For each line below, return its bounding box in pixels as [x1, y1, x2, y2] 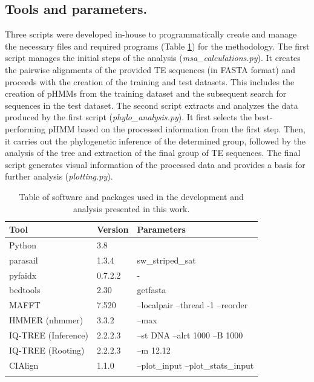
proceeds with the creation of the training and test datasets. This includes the [5, 75, 295, 88]
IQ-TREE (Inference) [9, 329, 88, 342]
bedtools [9, 283, 41, 296]
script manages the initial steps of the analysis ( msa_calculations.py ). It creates [5, 51, 301, 64]
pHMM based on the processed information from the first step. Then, [48, 122, 306, 135]
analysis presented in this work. [73, 202, 190, 215]
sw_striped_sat [137, 253, 196, 266]
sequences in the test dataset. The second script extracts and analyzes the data [5, 99, 298, 111]
